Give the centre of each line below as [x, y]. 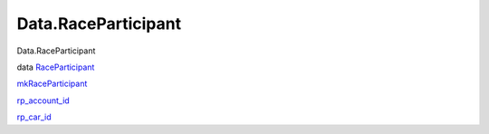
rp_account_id [43, 100]
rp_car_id [34, 117]
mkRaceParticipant [52, 84]
